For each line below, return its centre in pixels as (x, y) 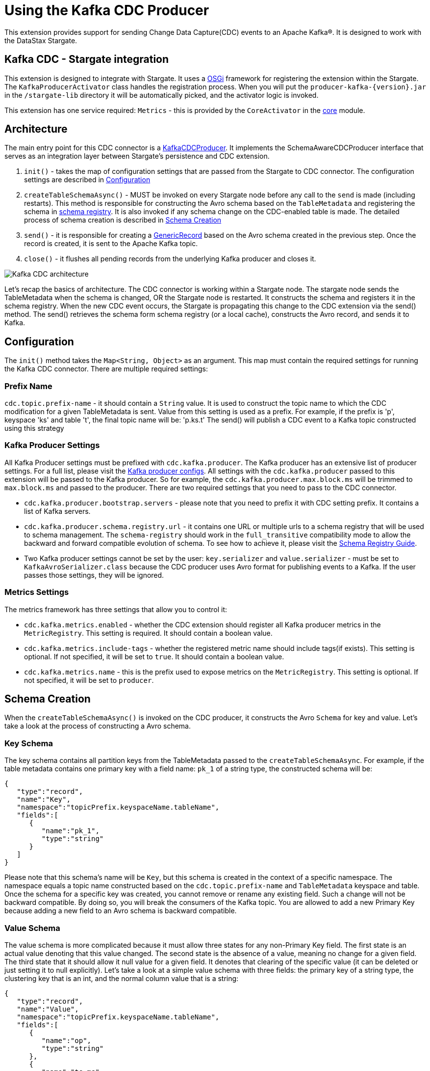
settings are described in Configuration (87, 180)
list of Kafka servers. (57, 511)
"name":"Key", (44, 800)
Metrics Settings (37, 592)
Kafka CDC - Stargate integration (87, 59)
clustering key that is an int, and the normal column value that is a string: (122, 978)
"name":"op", (66, 1040)
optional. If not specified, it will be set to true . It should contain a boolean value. (154, 656)
